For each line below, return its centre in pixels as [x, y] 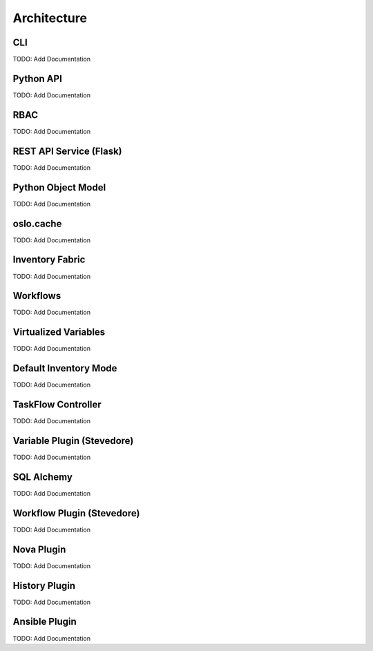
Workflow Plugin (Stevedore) [76, 513]
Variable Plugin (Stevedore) [73, 441]
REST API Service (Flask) [67, 151]
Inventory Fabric [49, 260]
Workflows [37, 296]
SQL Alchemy [42, 477]
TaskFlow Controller [57, 405]
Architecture [50, 18]
